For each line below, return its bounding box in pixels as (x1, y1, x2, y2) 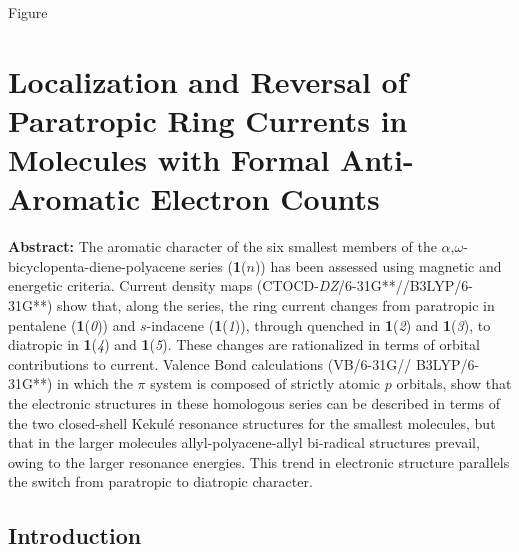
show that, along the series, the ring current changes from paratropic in (57, 295, 495, 316)
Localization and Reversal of (8, 60, 408, 101)
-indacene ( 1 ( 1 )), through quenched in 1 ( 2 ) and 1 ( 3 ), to (146, 314, 491, 335)
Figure (8, 2, 48, 22)
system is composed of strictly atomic (150, 373, 381, 394)
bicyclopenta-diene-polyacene (8, 255, 186, 276)
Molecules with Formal (8, 139, 330, 180)
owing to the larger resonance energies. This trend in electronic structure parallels (8, 451, 510, 472)
